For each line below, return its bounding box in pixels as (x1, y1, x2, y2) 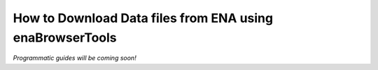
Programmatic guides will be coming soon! (13, 54, 136, 62)
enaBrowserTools (13, 30, 117, 45)
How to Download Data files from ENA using (13, 10, 273, 26)
